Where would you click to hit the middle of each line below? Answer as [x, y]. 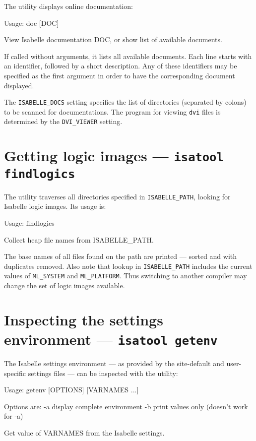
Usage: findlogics [29, 222]
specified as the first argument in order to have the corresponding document [120, 75]
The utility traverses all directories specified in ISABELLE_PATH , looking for [117, 196]
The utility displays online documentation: [68, 6]
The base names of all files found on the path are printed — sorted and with [121, 256]
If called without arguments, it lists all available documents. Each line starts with [128, 56]
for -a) [14, 416]
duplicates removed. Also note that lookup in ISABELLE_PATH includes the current [128, 266]
